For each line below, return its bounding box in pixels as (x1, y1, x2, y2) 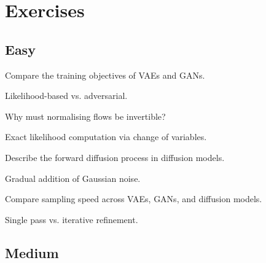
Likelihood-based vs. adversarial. (5, 89, 128, 102)
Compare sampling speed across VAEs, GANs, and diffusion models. (5, 192, 262, 205)
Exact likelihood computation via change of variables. (5, 130, 207, 143)
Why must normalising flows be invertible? (5, 109, 166, 122)
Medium (5, 243, 59, 262)
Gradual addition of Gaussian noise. (5, 171, 141, 184)
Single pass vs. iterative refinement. (5, 213, 138, 226)
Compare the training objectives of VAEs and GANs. (5, 68, 205, 81)
